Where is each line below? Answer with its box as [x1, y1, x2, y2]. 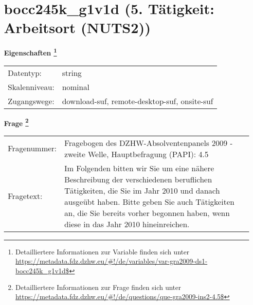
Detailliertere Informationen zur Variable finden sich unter [15, 246, 189, 256]
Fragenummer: [8, 143, 57, 154]
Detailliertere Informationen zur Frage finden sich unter [15, 282, 181, 292]
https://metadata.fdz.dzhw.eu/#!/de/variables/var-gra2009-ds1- [15, 256, 208, 266]
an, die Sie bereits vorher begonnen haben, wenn [64, 207, 230, 218]
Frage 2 [4, 116, 29, 128]
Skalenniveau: [8, 81, 54, 92]
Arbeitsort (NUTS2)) [4, 18, 151, 37]
